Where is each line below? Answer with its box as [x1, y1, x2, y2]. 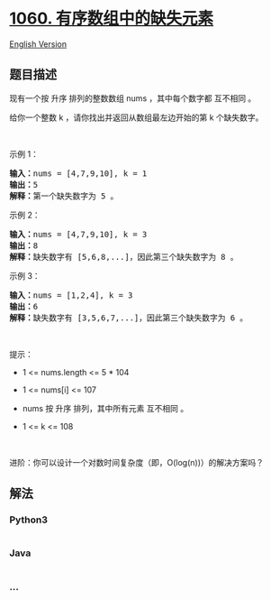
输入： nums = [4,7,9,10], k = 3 [9, 229, 148, 239]
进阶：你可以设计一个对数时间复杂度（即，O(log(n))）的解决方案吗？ [9, 457, 264, 467]
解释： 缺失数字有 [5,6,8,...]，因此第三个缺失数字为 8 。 [9, 252, 239, 262]
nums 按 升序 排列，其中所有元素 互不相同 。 [22, 402, 189, 413]
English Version [9, 38, 68, 50]
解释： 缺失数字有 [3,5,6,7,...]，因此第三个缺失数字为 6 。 [9, 312, 248, 323]
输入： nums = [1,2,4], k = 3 [9, 290, 133, 300]
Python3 [9, 513, 48, 526]
